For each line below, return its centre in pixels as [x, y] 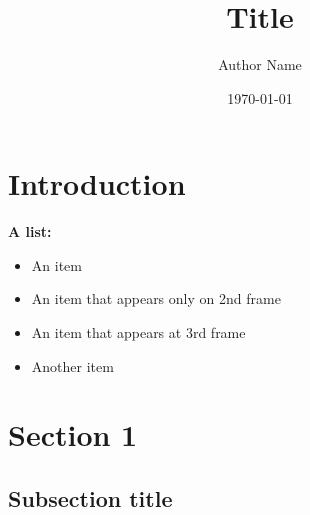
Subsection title [90, 497]
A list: [30, 231]
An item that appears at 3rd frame [138, 332]
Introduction [97, 183]
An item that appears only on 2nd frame [156, 298]
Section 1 [73, 434]
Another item [72, 365]
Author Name [260, 64]
